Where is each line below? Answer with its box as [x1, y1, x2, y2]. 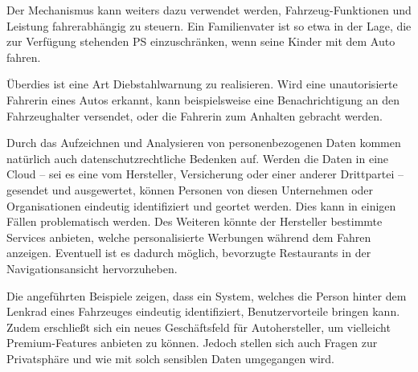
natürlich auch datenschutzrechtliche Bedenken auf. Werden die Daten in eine [6, 149, 389, 166]
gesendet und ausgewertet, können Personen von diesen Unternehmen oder [6, 181, 374, 198]
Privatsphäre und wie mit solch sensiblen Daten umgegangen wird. [6, 350, 334, 366]
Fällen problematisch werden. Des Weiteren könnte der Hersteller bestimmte [6, 213, 383, 230]
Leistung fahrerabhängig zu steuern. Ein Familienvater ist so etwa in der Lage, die [6, 17, 412, 34]
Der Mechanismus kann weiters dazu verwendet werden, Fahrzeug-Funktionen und [6, 2, 412, 18]
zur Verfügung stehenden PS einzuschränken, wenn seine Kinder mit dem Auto [6, 33, 395, 50]
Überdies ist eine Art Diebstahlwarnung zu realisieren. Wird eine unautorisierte [6, 76, 398, 92]
